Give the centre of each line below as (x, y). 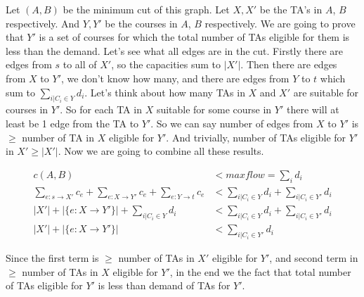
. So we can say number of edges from (232, 123)
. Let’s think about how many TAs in (165, 92)
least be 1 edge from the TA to (72, 123)
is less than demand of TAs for (164, 285)
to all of (80, 64)
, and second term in (314, 258)
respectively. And (43, 23)
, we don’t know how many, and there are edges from (175, 78)
